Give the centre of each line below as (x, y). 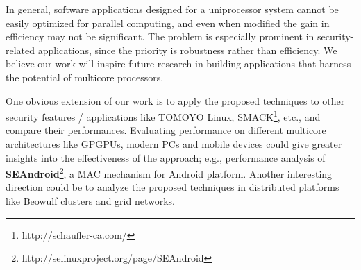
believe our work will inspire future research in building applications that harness (178, 64)
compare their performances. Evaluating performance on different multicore (166, 130)
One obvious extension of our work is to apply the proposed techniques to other (175, 100)
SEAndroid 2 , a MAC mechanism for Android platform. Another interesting (169, 172)
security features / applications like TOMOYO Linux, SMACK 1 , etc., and (163, 116)
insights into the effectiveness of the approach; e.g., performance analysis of (166, 157)
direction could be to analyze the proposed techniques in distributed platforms (173, 187)
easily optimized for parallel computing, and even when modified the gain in (168, 23)
